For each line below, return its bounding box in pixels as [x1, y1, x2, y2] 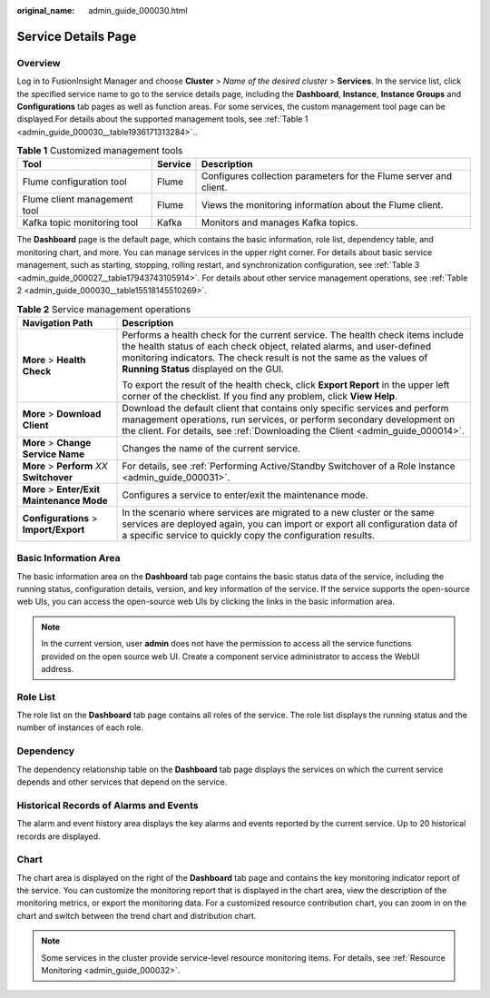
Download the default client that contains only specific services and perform [122, 401, 449, 414]
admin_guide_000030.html [88, 5, 188, 15]
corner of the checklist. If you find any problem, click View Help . [122, 390, 398, 402]
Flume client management [22, 193, 133, 206]
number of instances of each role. [16, 722, 144, 733]
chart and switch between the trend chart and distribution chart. [16, 910, 257, 921]
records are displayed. [16, 831, 101, 842]
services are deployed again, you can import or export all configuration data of [122, 518, 458, 530]
